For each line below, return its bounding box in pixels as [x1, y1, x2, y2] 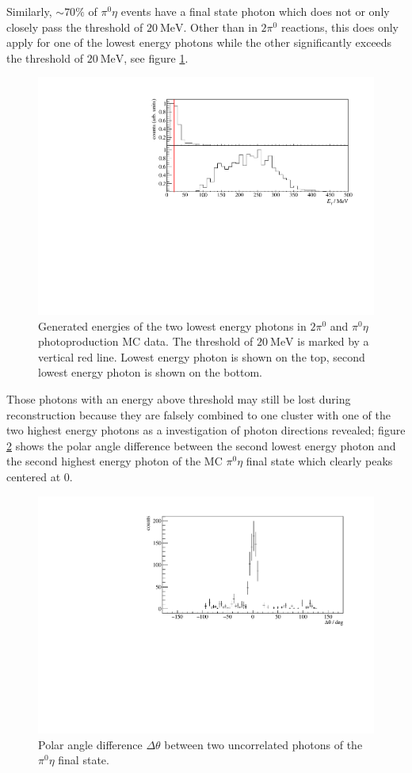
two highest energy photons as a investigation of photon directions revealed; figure [6, 422, 406, 438]
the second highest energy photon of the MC [6, 453, 223, 469]
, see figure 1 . [124, 49, 189, 66]
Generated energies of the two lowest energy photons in [38, 317, 307, 334]
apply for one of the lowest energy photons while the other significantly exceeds [6, 34, 392, 51]
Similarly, [6, 3, 52, 19]
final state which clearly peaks [246, 453, 393, 469]
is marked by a [297, 333, 369, 350]
